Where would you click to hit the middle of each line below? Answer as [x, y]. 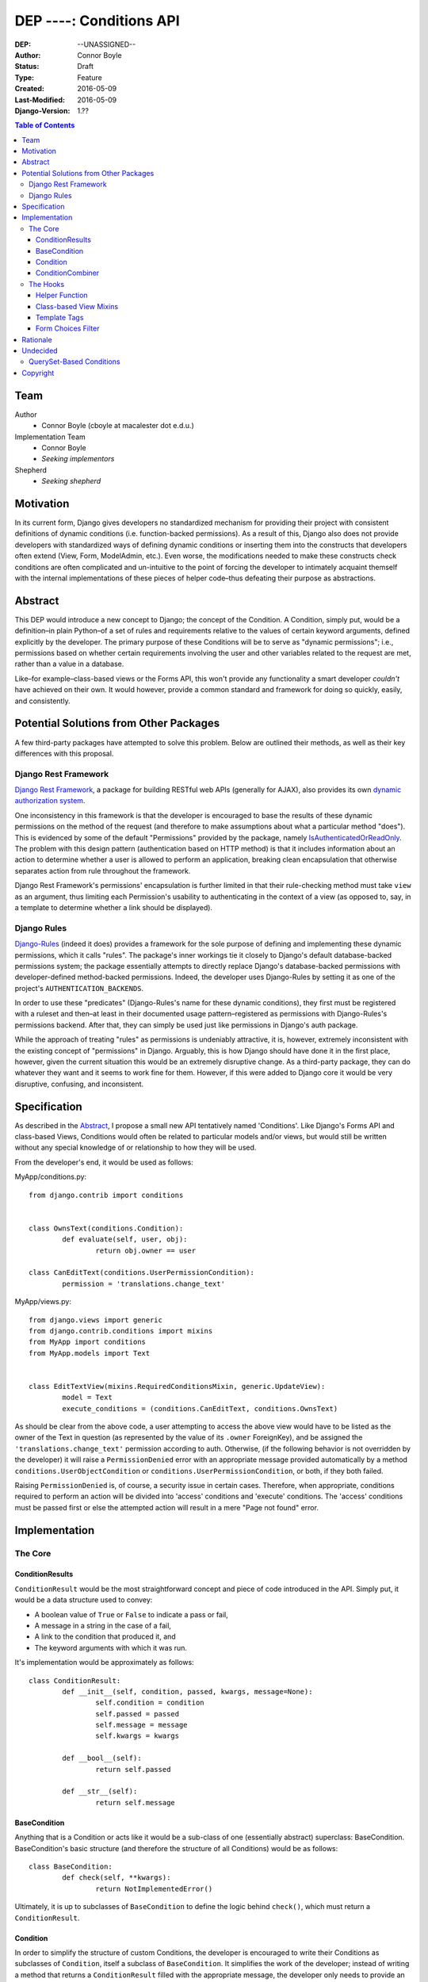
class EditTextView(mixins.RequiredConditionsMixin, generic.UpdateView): [177, 1386]
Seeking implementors [78, 459]
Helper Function [62, 295]
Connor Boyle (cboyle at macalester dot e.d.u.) [118, 426]
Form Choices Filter [68, 328]
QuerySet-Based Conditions [75, 362]
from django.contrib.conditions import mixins [121, 1331]
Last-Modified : [40, 100]
